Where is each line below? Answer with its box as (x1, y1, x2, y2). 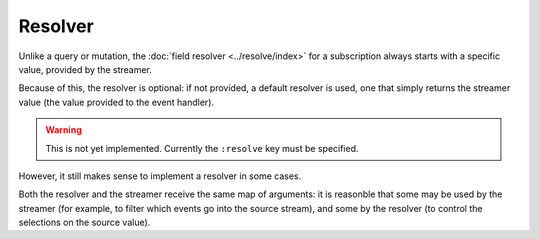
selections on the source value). (18, 216, 151, 229)
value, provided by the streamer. (18, 63, 152, 75)
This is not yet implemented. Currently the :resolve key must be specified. (45, 142, 359, 154)
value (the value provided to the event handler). (18, 96, 215, 108)
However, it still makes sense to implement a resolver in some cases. (18, 170, 302, 182)
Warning (45, 124, 82, 136)
